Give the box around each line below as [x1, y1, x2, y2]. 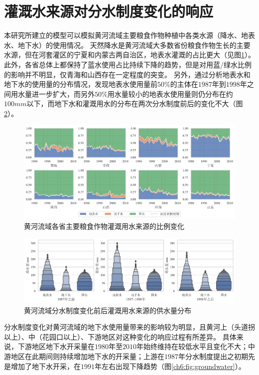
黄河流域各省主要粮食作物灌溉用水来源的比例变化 [24, 220, 184, 231]
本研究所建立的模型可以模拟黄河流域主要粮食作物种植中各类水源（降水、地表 [4, 30, 255, 40]
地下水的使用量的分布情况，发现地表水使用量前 [4, 79, 157, 89]
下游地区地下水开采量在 [17, 341, 95, 352]
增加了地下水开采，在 [10, 361, 81, 371]
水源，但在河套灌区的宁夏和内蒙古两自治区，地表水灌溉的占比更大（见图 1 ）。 [4, 49, 255, 60]
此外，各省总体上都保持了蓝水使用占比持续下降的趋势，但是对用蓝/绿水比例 [4, 59, 252, 69]
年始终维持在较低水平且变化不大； [136, 341, 248, 352]
